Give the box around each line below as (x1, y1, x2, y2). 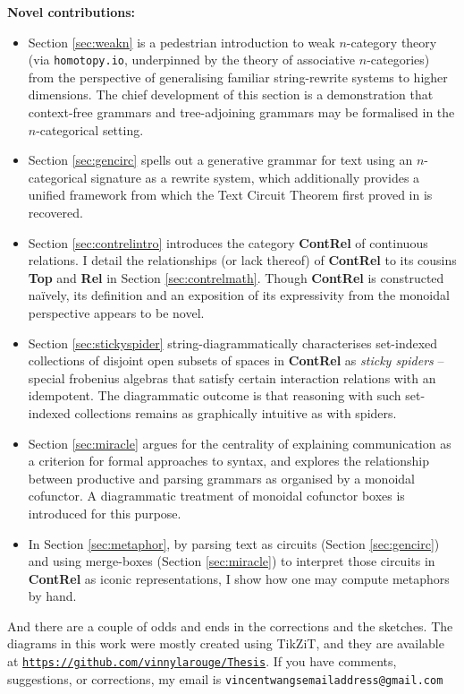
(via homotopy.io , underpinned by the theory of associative (28, 50, 356, 69)
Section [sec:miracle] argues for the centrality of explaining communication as (28, 433, 451, 452)
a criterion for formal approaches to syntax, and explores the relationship (28, 451, 430, 470)
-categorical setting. (36, 120, 144, 139)
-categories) (367, 50, 430, 69)
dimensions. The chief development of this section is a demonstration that (28, 85, 434, 104)
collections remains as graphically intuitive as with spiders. (74, 403, 397, 422)
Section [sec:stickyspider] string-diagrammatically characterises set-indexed (28, 333, 438, 352)
